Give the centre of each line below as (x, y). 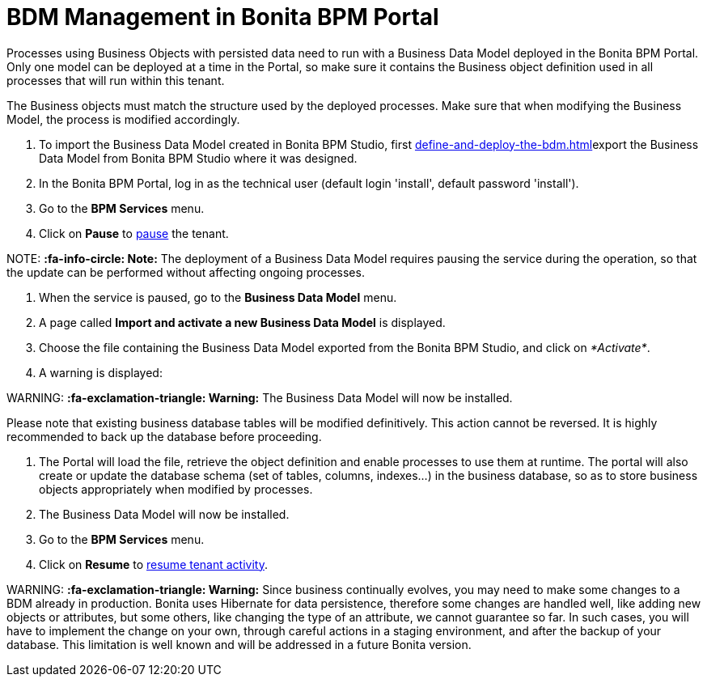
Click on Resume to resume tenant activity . (154, 564)
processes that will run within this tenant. (116, 80)
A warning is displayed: (101, 372)
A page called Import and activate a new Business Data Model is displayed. (242, 322)
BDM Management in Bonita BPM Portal (223, 17)
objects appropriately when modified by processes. (176, 489)
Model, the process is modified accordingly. (123, 119)
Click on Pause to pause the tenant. (134, 233)
